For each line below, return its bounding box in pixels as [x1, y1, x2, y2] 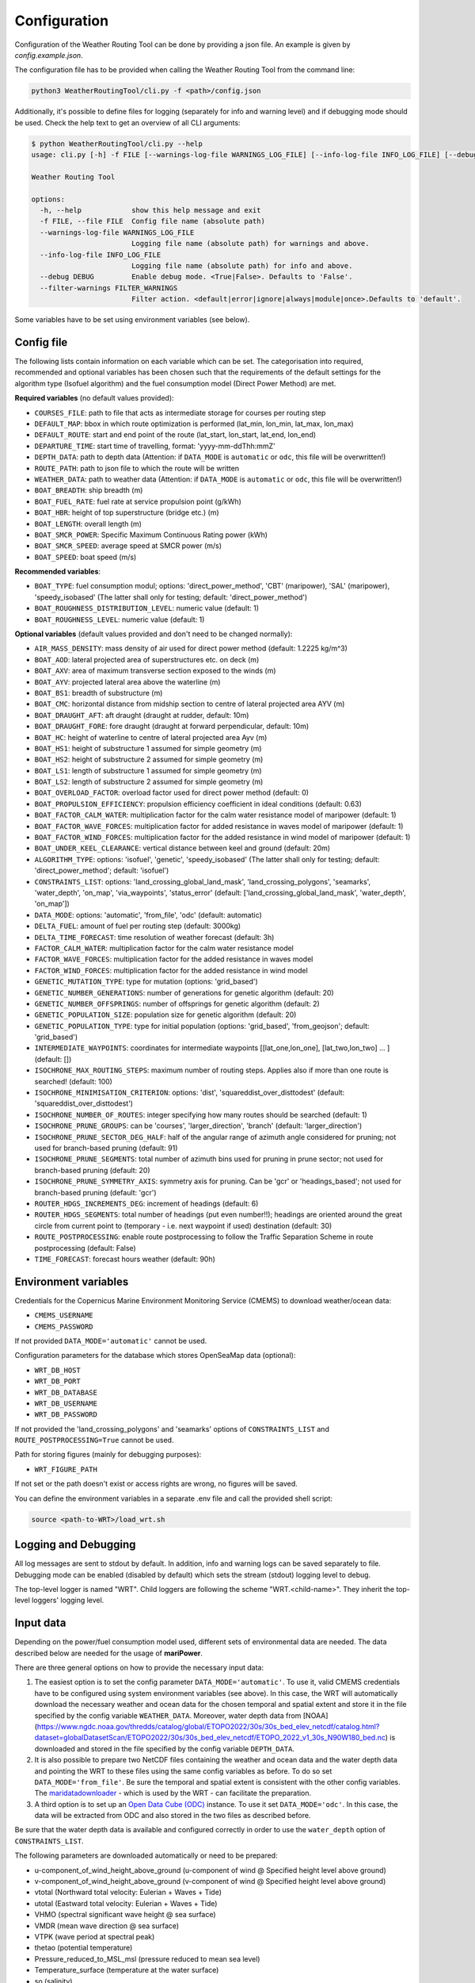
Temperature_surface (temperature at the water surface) [34, 1966, 219, 1975]
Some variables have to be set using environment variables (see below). [14, 315, 250, 324]
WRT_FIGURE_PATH [34, 1464, 98, 1474]
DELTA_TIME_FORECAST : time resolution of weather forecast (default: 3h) [34, 932, 275, 942]
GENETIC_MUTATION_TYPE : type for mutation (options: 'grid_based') [34, 976, 259, 987]
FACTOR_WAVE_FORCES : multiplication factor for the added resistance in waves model [34, 954, 313, 964]
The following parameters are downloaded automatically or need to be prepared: [14, 1851, 278, 1860]
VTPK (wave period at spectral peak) [34, 1931, 155, 1941]
